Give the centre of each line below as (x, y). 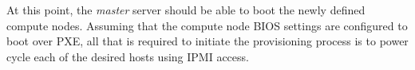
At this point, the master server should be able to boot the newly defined (186, 10)
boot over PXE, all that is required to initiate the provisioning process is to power (207, 41)
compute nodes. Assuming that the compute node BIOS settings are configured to (207, 25)
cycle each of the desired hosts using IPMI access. (128, 56)
